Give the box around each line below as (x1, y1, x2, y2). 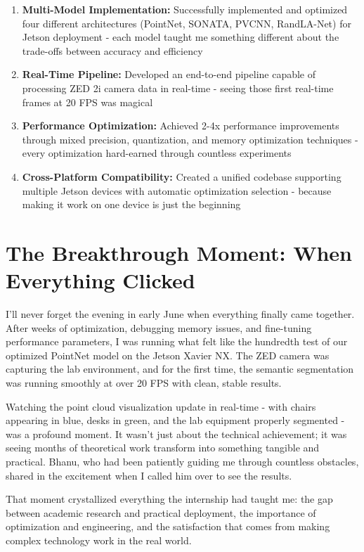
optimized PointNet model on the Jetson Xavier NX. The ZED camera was (6, 347, 330, 362)
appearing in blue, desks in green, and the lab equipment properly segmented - (6, 413, 345, 428)
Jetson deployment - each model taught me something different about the (22, 30, 339, 44)
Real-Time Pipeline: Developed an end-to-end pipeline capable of (22, 67, 316, 82)
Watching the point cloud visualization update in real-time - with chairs (6, 399, 316, 413)
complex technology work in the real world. (6, 532, 192, 547)
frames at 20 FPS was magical (22, 94, 153, 109)
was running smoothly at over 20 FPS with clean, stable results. (6, 376, 282, 390)
